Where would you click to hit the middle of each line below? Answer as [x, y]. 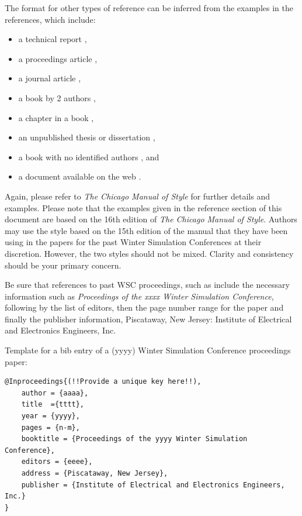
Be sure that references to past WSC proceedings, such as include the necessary [147, 285]
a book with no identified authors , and [89, 156]
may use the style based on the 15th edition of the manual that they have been [146, 230]
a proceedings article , [58, 58]
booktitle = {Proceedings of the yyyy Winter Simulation [134, 439]
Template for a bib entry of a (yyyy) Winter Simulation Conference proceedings [148, 350]
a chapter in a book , [56, 117]
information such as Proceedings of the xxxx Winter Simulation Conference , [139, 296]
